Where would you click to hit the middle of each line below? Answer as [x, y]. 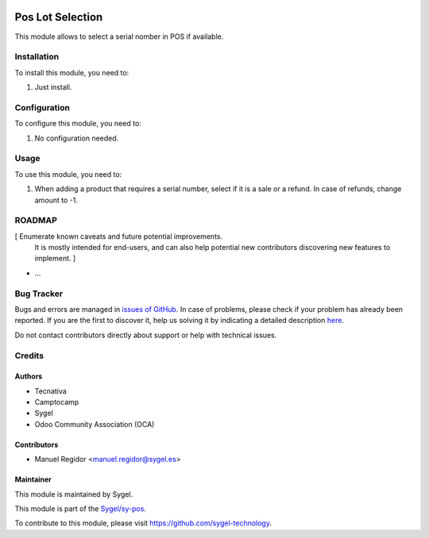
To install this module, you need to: [72, 72]
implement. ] [55, 259]
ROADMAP [36, 221]
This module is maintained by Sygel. [74, 494]
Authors [29, 376]
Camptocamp [57, 402]
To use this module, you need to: [68, 174]
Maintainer [33, 479]
